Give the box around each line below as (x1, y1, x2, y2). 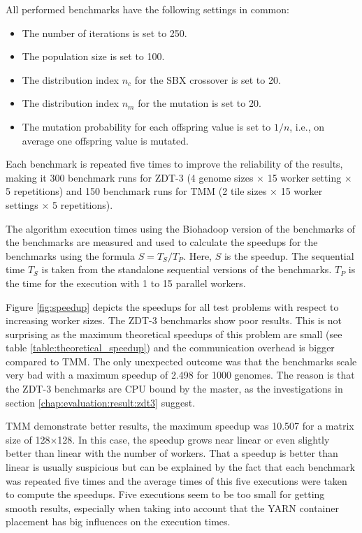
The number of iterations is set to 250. (22, 25, 187, 40)
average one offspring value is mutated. (22, 133, 189, 147)
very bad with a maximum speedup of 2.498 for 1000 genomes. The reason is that (6, 367, 355, 382)
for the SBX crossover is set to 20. (134, 72, 281, 87)
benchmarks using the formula (6, 248, 135, 263)
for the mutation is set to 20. (138, 96, 261, 110)
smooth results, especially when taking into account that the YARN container (6, 500, 339, 515)
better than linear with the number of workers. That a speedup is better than (6, 446, 338, 460)
